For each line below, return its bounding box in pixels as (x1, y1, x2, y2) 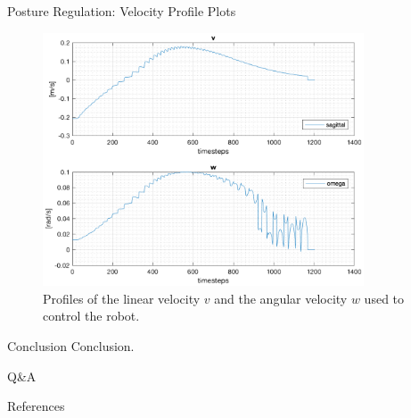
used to (364, 288, 405, 307)
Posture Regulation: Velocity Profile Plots (7, 2, 236, 20)
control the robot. (43, 306, 140, 325)
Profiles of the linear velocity (43, 288, 201, 307)
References (7, 397, 65, 415)
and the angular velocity (214, 288, 348, 307)
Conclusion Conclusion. (7, 337, 135, 355)
